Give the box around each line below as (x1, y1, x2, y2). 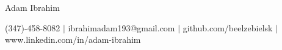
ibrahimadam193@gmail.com (68, 21, 175, 34)
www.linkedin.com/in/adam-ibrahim (5, 33, 141, 46)
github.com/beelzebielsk (183, 21, 273, 34)
